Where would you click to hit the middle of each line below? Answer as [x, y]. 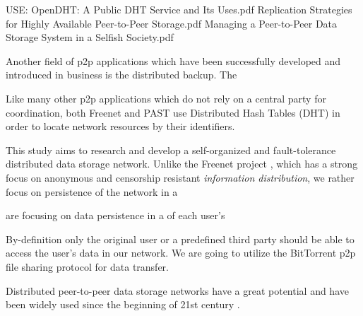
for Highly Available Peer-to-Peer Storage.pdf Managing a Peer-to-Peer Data [172, 23]
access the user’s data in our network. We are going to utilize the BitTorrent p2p [181, 253]
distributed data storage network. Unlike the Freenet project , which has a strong [182, 164]
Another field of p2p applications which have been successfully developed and [173, 60]
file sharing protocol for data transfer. [87, 266]
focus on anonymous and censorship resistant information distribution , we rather [180, 177]
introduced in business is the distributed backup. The [121, 75]
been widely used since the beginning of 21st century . [123, 304]
